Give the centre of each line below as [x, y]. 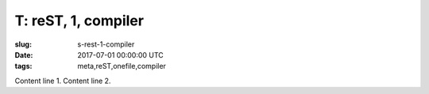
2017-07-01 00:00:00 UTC [121, 55]
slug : [23, 44]
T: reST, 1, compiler [79, 21]
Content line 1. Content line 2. [63, 81]
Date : [24, 55]
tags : [23, 66]
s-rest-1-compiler [106, 44]
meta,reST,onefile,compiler [122, 66]
